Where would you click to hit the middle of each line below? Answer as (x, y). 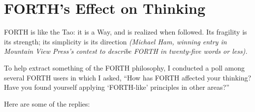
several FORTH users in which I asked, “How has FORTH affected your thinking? (128, 77)
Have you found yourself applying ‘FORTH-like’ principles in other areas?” (117, 87)
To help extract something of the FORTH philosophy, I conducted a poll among (125, 67)
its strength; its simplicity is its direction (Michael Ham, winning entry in (115, 41)
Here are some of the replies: (47, 103)
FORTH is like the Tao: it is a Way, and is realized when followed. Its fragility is (126, 32)
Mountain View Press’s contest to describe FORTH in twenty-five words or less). (126, 51)
